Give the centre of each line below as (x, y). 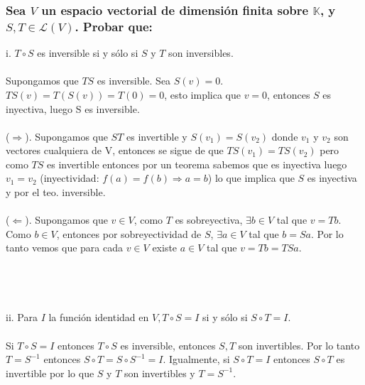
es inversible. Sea (134, 81)
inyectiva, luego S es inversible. (73, 108)
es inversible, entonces (168, 345)
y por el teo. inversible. (56, 192)
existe (165, 248)
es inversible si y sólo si (88, 53)
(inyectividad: (70, 178)
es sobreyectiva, (209, 220)
